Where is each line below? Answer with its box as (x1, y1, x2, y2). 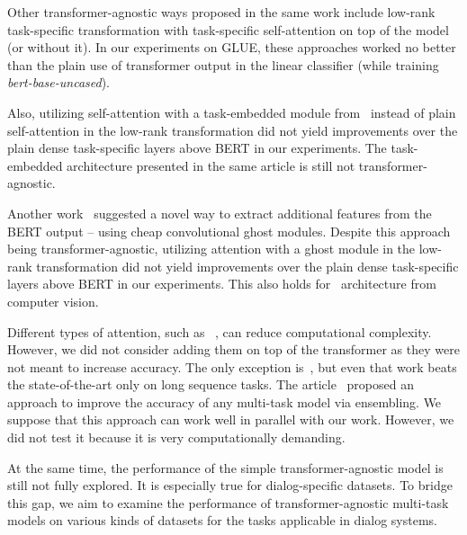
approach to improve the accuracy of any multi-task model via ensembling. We (7, 392, 442, 411)
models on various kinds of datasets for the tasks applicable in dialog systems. (7, 511, 438, 530)
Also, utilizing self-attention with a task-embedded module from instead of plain (7, 103, 456, 121)
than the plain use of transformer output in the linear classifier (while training (7, 55, 439, 74)
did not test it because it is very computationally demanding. (7, 428, 346, 447)
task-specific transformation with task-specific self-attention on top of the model (7, 20, 449, 39)
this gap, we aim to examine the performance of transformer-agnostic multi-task (7, 493, 449, 512)
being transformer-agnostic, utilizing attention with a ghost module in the (7, 239, 416, 258)
